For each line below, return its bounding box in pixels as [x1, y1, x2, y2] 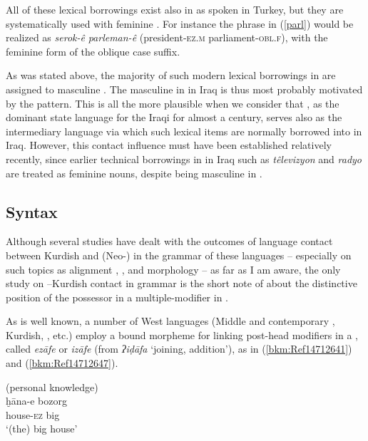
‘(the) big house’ [6, 421, 78, 436]
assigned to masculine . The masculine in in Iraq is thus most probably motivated [6, 81, 363, 96]
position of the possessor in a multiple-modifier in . [6, 289, 228, 304]
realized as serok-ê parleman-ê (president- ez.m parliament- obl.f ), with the [6, 30, 328, 45]
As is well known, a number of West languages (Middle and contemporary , [6, 313, 335, 328]
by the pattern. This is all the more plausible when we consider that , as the [6, 95, 339, 110]
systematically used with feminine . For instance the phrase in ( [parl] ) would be [6, 16, 354, 31]
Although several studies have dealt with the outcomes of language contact [6, 234, 333, 249]
